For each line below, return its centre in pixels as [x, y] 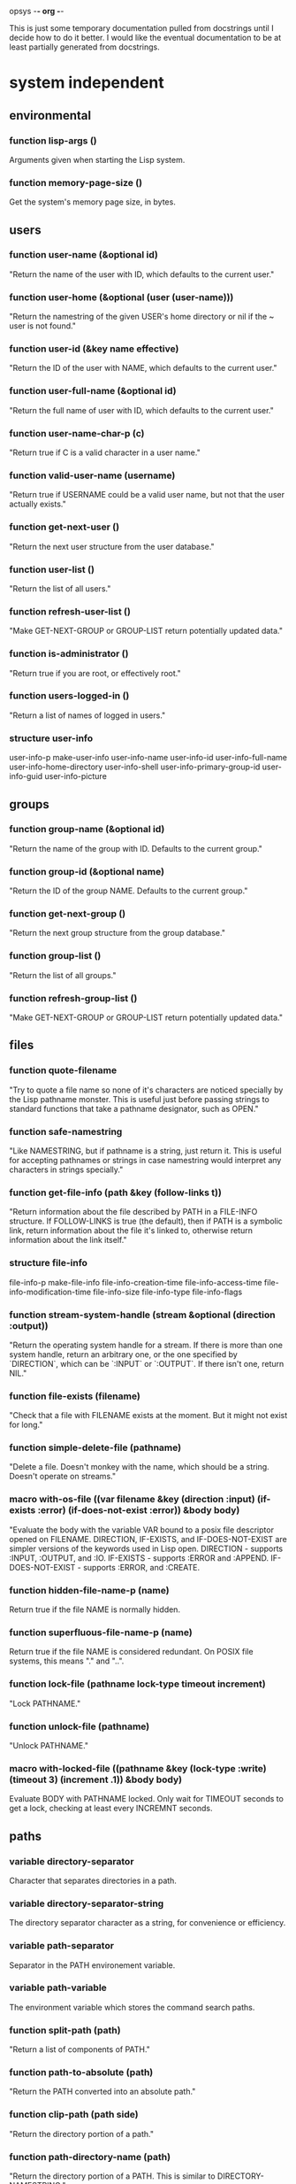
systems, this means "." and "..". [67, 1661]
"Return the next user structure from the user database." [112, 546]
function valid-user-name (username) [92, 475]
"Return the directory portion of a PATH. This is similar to [112, 2176]
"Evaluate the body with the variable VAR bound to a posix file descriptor [141, 1530]
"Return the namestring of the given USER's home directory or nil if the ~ [142, 317]
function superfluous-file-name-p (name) [101, 1632]
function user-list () [52, 569]
